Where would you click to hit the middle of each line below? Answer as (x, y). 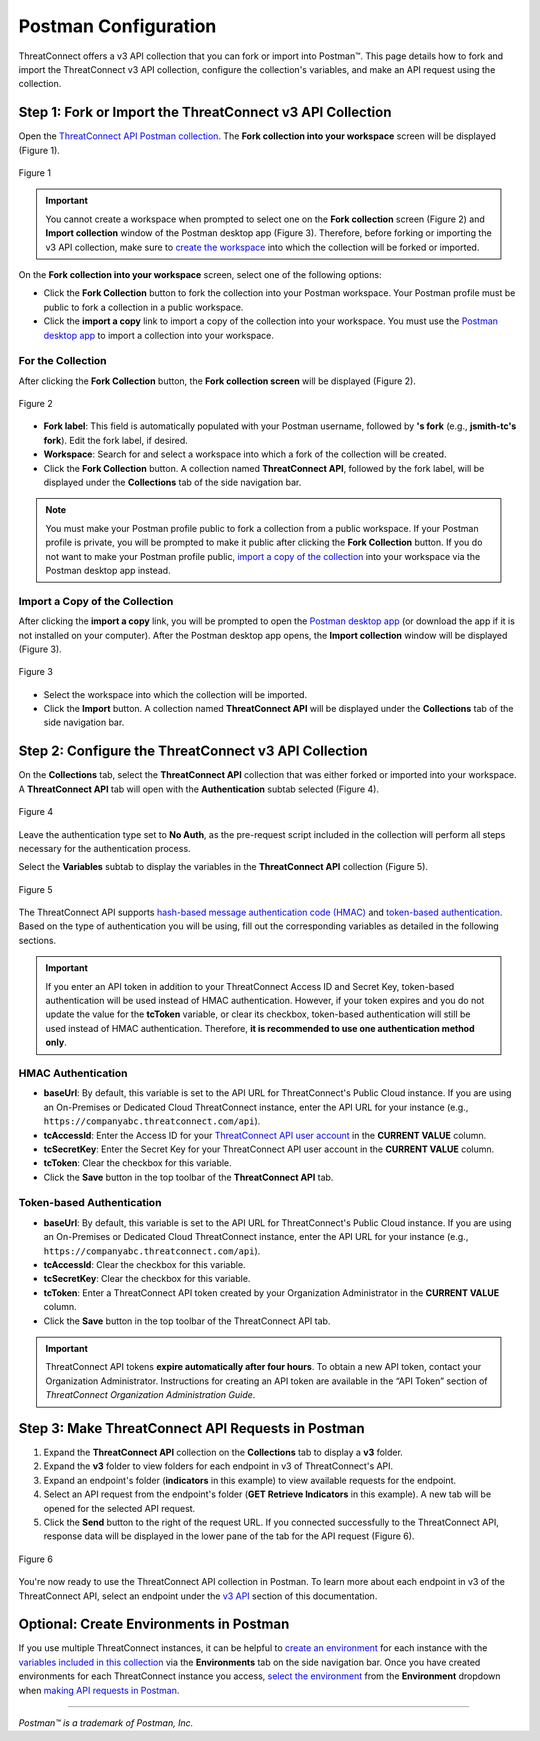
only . (56, 1042)
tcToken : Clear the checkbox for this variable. (137, 1163)
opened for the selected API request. (119, 1508)
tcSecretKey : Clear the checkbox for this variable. (147, 1279)
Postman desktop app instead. (108, 570)
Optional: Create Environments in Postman (154, 1624)
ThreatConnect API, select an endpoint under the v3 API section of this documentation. (198, 1596)
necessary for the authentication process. (104, 848)
